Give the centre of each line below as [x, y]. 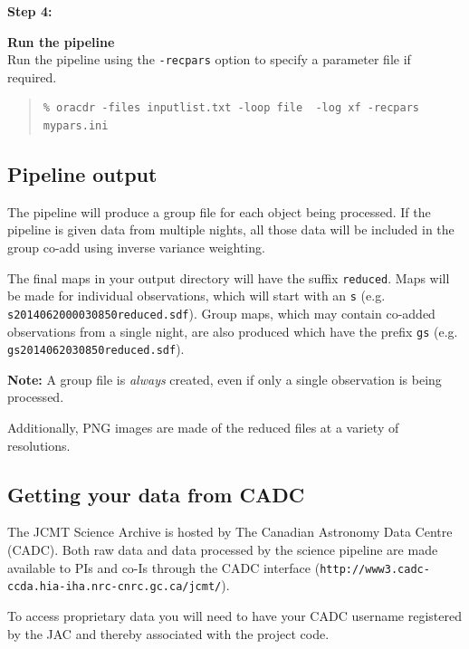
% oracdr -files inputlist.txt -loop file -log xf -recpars [231, 108]
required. [32, 76]
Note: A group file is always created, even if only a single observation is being [225, 379]
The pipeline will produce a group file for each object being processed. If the [219, 211]
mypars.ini [76, 126]
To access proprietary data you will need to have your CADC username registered [235, 615]
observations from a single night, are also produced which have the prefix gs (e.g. [233, 331]
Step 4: [30, 11]
